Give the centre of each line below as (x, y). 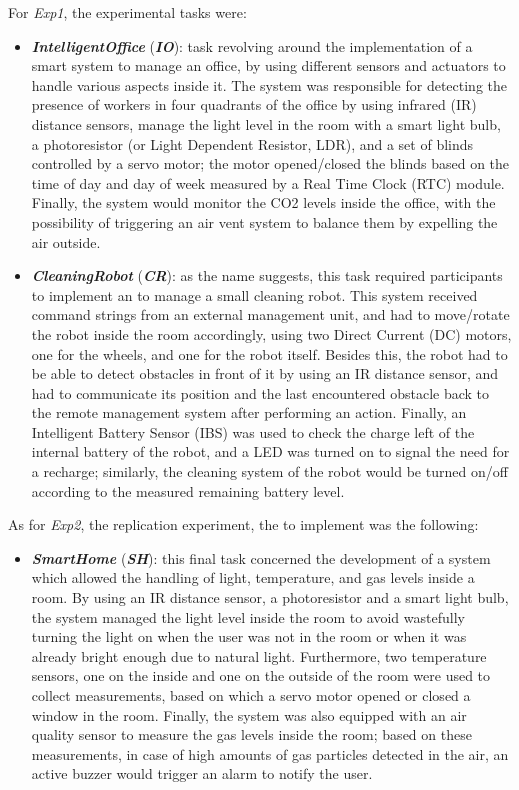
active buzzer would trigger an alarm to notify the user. (202, 773)
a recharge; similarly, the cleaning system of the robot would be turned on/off (269, 471)
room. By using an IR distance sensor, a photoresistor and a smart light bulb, (270, 597)
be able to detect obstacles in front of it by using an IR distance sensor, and (265, 373)
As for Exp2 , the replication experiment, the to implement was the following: (243, 524)
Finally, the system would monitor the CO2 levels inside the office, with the (263, 202)
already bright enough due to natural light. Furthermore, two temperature (259, 655)
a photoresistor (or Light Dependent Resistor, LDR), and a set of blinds (252, 143)
